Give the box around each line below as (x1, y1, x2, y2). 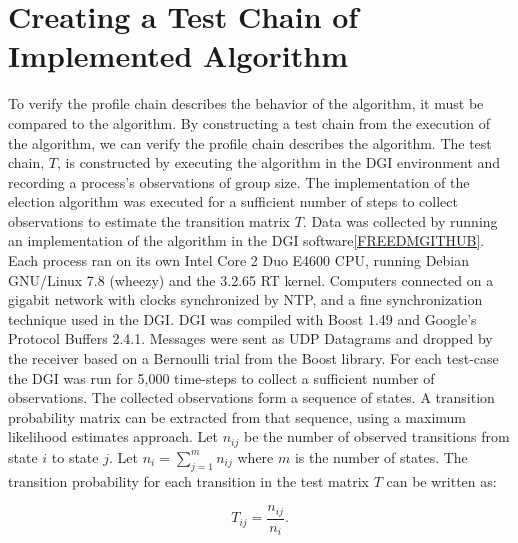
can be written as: (386, 470, 497, 491)
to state (51, 446, 99, 467)
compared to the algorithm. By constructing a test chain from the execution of (8, 112, 490, 133)
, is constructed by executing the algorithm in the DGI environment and (57, 152, 501, 173)
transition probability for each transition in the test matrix (8, 470, 369, 491)
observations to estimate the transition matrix (8, 210, 290, 231)
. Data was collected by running (302, 210, 498, 231)
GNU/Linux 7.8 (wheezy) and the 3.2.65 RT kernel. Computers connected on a (8, 269, 494, 290)
